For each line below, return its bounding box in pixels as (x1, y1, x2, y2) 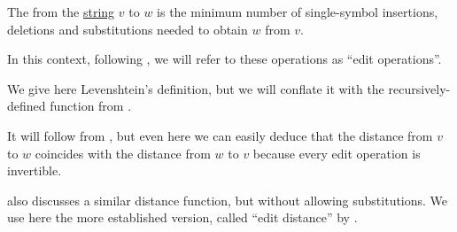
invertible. (7, 161, 62, 180)
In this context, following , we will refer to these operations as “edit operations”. (7, 50, 442, 68)
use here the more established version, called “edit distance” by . (7, 208, 358, 227)
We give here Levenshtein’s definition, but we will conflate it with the (7, 79, 384, 97)
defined (7, 97, 46, 115)
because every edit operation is (252, 143, 421, 162)
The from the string (7, 3, 115, 20)
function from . (50, 97, 132, 115)
